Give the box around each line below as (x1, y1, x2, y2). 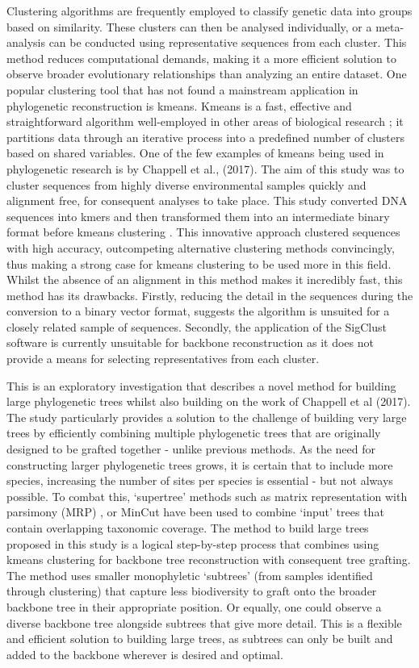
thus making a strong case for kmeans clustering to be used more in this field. (6, 255, 392, 272)
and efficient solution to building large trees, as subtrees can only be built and (6, 630, 393, 647)
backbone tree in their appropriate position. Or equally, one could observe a (6, 598, 382, 615)
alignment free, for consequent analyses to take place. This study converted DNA (6, 192, 408, 209)
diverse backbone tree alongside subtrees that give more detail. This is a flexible (6, 614, 402, 631)
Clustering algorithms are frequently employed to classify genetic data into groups (6, 2, 413, 19)
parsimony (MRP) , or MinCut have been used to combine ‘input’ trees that (6, 503, 384, 520)
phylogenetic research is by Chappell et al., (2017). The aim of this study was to (6, 160, 404, 177)
